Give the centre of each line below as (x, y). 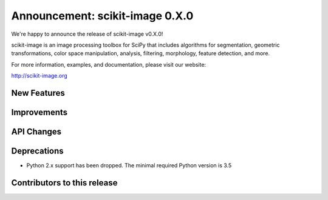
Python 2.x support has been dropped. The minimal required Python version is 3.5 (129, 165)
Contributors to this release (64, 183)
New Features (38, 93)
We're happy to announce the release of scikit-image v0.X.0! (87, 34)
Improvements (39, 112)
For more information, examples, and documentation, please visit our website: (109, 64)
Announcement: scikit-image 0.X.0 (102, 16)
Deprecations (37, 151)
